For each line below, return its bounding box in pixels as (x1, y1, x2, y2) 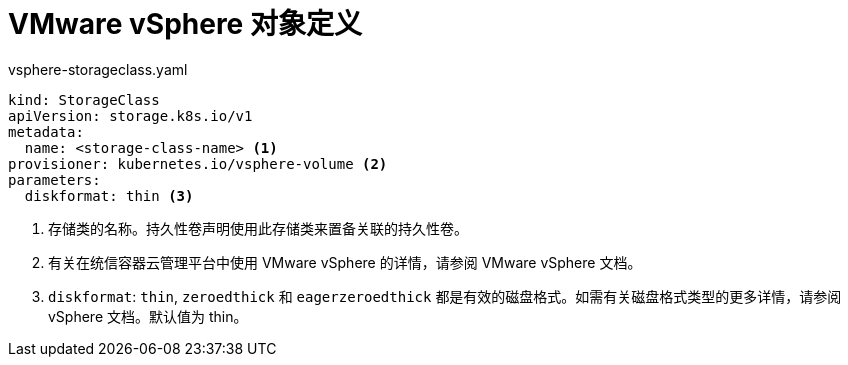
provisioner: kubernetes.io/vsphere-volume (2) (8, 155, 388, 172)
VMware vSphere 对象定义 (8, 7, 362, 41)
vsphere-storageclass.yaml (8, 60, 188, 78)
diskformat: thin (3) (24, 187, 194, 204)
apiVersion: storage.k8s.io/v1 (8, 107, 253, 124)
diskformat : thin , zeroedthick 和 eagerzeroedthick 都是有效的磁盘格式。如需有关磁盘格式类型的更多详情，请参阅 (48, 287, 842, 305)
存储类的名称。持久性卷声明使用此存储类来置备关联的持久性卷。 (48, 219, 468, 237)
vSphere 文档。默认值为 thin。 (48, 307, 248, 325)
